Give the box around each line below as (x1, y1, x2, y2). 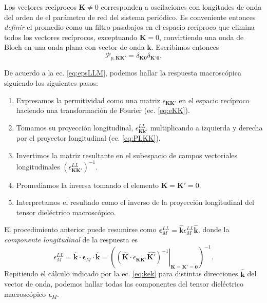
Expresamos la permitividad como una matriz (16, 94, 160, 105)
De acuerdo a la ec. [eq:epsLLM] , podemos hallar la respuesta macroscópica (4, 67, 241, 78)
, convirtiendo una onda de (159, 31, 244, 42)
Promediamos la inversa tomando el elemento (16, 179, 159, 190)
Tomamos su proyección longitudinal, (16, 122, 133, 132)
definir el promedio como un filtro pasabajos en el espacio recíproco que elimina (4, 22, 255, 32)
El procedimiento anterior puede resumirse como (4, 224, 157, 235)
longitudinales (16, 161, 60, 172)
